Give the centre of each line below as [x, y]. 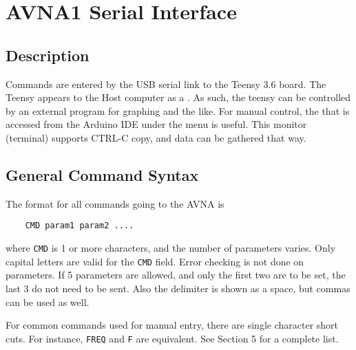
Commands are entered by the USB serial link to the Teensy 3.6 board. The [166, 84]
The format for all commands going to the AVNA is [115, 203]
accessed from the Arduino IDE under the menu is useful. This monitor [156, 124]
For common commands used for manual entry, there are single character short [172, 325]
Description [48, 55]
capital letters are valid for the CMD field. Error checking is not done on [155, 261]
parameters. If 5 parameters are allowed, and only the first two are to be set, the [176, 275]
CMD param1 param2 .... [80, 226]
